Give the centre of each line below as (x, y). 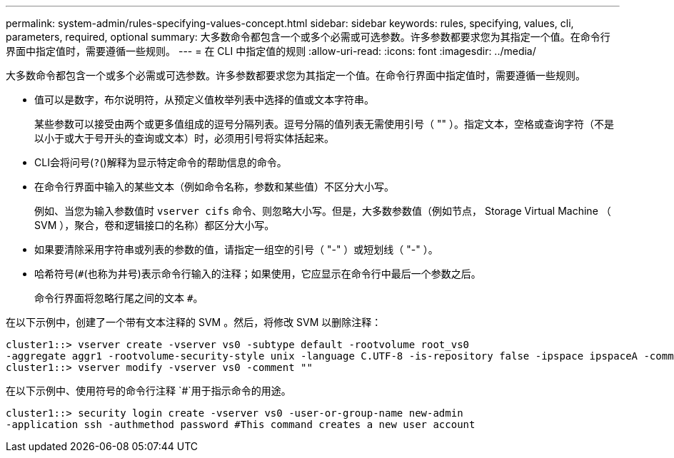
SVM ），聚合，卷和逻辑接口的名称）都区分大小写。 (155, 225)
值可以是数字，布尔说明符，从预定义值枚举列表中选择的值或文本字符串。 (204, 100)
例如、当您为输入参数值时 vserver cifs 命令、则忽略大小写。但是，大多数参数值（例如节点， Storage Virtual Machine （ (323, 211)
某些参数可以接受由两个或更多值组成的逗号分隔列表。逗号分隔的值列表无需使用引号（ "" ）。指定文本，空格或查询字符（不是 (324, 124)
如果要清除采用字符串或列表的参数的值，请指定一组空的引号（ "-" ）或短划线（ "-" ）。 (236, 249)
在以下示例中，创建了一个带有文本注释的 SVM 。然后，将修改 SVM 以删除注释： (194, 322)
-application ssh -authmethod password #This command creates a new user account (241, 424)
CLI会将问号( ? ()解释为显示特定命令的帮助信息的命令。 (161, 162)
